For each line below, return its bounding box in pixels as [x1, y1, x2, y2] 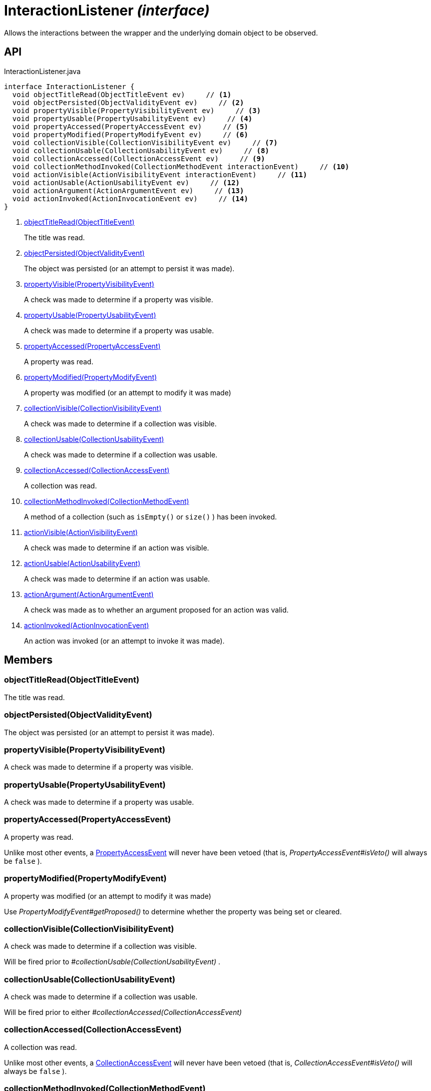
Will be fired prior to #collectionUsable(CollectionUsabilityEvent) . [4, 957, 221, 966]
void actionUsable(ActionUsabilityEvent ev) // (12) [12, 178, 240, 187]
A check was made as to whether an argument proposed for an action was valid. [24, 605, 289, 614]
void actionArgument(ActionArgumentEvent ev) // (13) [12, 186, 244, 195]
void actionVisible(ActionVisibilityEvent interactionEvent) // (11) [12, 170, 307, 179]
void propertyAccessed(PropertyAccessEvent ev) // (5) [12, 122, 248, 131]
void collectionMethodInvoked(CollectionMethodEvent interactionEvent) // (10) [12, 162, 350, 171]
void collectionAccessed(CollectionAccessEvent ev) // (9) [12, 154, 265, 163]
